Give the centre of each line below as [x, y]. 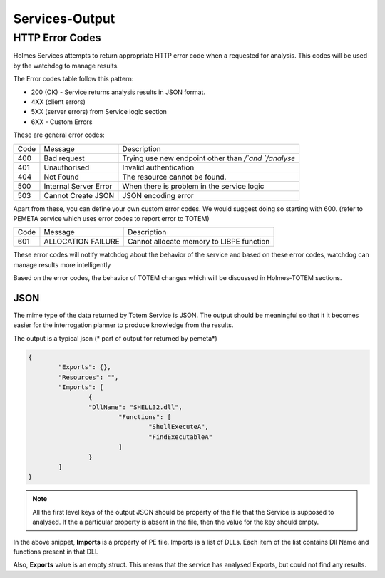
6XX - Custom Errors [62, 122]
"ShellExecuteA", [179, 427]
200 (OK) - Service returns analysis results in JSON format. [118, 92]
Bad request [64, 158]
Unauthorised [67, 167]
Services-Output [64, 19]
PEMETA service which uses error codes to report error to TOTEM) [111, 218]
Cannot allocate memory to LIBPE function [199, 242]
